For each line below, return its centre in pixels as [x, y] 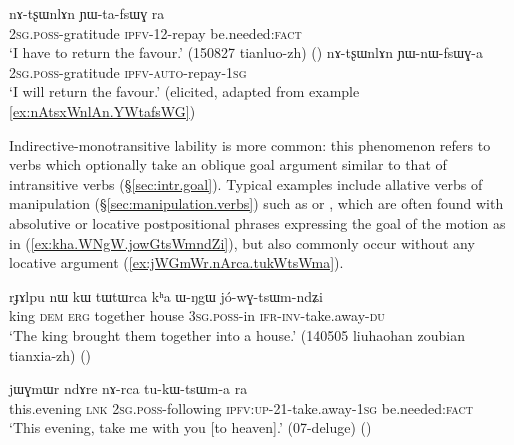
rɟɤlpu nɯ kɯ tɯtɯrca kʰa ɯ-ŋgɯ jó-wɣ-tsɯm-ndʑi [166, 295]
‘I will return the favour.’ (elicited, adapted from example [184, 91]
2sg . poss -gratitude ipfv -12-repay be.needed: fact [155, 32]
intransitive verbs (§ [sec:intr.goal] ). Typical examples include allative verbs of [246, 183]
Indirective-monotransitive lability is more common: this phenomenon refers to [250, 144]
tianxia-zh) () [50, 354]
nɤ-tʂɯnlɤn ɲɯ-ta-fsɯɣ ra [87, 13]
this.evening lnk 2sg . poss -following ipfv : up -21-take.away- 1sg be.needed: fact [241, 407]
